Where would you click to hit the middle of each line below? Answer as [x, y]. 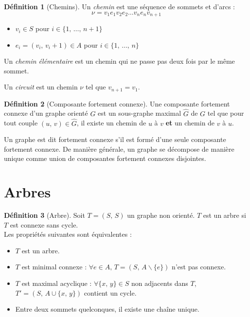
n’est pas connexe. [199, 267]
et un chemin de [190, 123]
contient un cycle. [110, 292]
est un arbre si [224, 215]
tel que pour [226, 113]
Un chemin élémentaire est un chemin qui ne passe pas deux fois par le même [119, 61]
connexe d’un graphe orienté [46, 113]
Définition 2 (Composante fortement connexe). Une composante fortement [117, 103]
